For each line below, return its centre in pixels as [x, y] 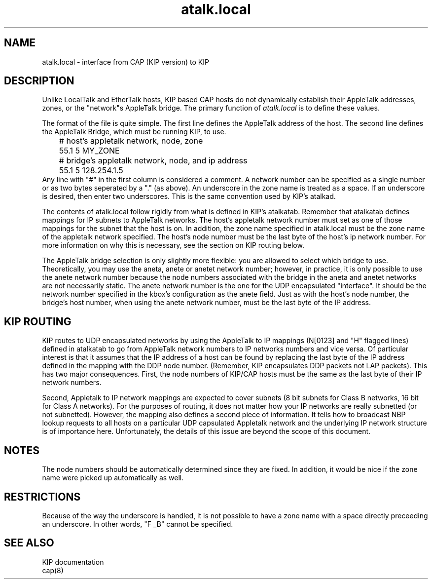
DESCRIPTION [39, 81]
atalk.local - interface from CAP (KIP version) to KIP [126, 62]
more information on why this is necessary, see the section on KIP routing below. [173, 245]
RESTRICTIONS [42, 497]
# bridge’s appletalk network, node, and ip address [153, 161]
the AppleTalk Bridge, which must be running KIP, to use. [134, 132]
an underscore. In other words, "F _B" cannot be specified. [138, 524]
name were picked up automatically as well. [113, 478]
